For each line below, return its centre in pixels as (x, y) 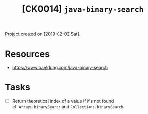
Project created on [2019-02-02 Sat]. (43, 34)
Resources (28, 54)
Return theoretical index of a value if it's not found (63, 101)
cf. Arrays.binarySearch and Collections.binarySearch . (68, 107)
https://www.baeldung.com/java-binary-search (60, 68)
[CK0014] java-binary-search (83, 9)
